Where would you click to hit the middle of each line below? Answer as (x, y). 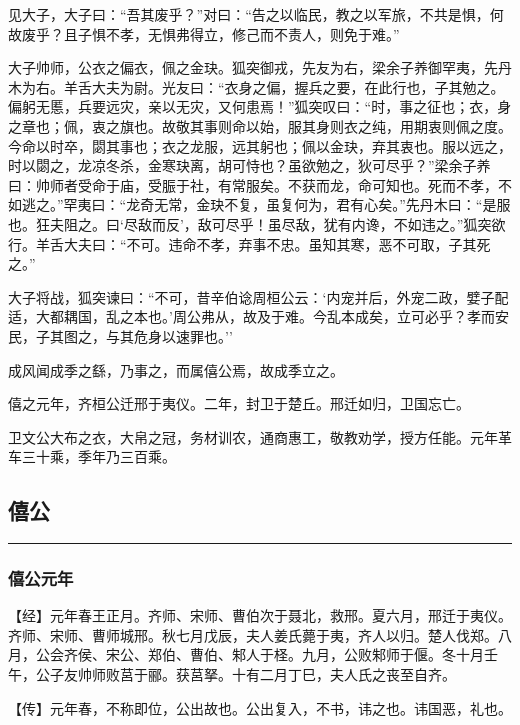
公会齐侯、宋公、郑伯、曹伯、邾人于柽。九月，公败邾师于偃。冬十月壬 (266, 654)
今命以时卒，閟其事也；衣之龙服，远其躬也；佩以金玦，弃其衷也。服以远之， (260, 145)
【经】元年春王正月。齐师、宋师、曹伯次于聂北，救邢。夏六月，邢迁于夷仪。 (260, 615)
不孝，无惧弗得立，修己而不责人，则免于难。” (252, 33)
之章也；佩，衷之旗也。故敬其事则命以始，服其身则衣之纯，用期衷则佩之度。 (260, 125)
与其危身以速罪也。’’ (169, 335)
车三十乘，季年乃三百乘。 (92, 456)
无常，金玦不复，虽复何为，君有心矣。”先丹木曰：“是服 (332, 204)
